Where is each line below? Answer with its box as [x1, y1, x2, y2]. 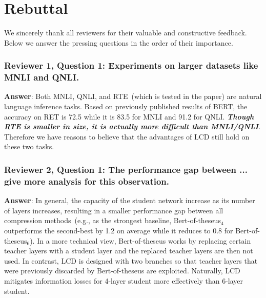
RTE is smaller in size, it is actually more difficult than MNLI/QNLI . [4, 121, 261, 132]
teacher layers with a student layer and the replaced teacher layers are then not [4, 245, 253, 256]
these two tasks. [4, 141, 54, 152]
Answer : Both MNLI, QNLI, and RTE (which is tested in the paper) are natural [4, 91, 262, 102]
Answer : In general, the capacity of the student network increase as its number [4, 195, 255, 206]
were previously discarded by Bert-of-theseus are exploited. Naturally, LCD [4, 265, 240, 276]
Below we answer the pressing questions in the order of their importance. [4, 37, 233, 48]
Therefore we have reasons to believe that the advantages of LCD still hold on [4, 131, 250, 142]
